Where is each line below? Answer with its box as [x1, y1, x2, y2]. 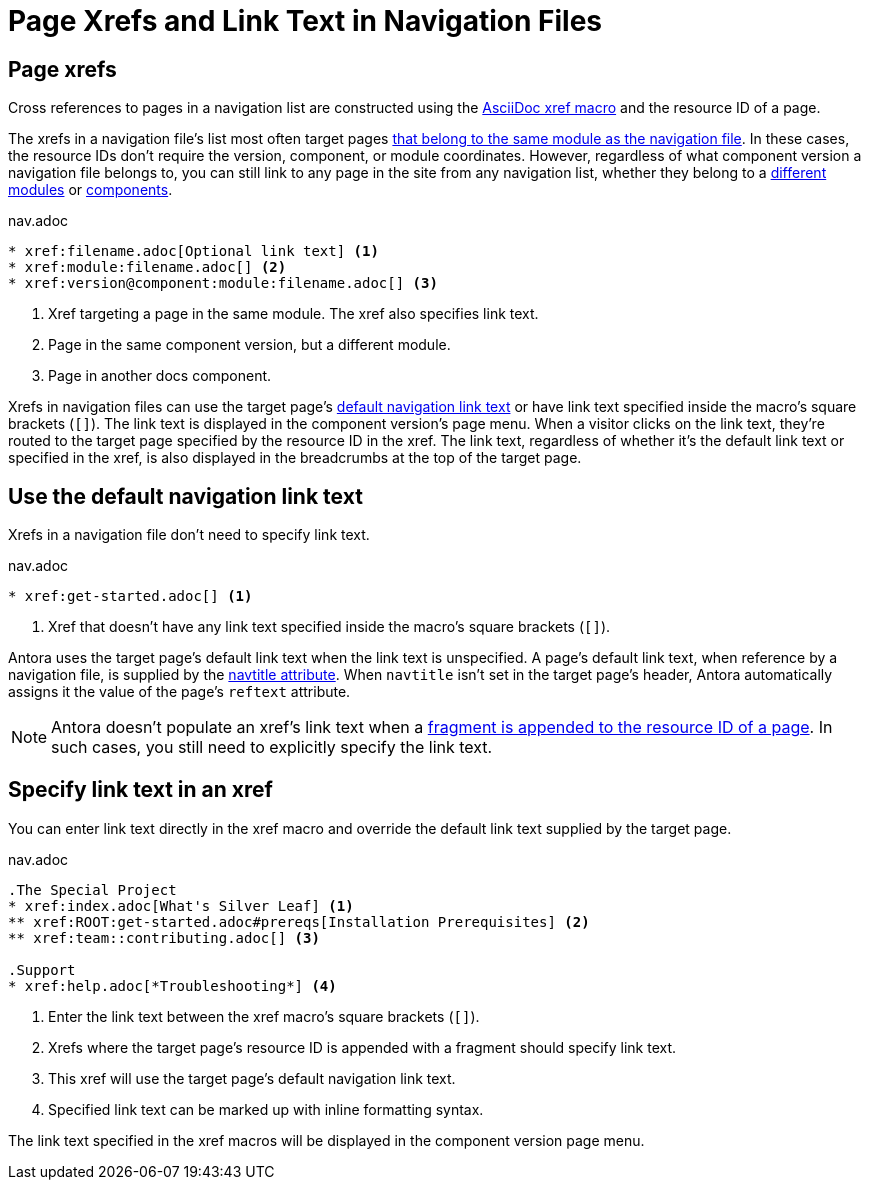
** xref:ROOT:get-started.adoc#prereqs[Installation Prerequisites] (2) [8, 913, 590, 930]
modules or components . [8, 181, 173, 199]
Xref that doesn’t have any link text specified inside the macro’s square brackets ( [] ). [48, 618, 611, 636]
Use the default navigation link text [8, 483, 363, 509]
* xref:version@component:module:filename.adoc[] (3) [8, 275, 438, 292]
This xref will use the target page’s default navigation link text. [48, 1069, 456, 1087]
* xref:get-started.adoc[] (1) [8, 588, 253, 605]
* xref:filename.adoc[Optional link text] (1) [8, 243, 379, 260]
